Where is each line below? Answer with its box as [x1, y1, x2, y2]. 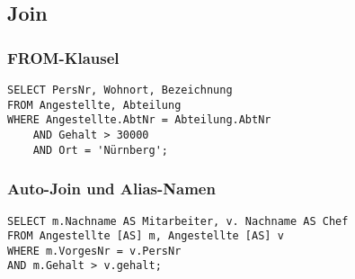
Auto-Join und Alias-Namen [7, 177, 216, 200]
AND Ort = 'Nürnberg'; [32, 143, 168, 157]
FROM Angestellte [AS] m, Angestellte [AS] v [7, 229, 284, 243]
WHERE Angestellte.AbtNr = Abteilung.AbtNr [7, 113, 271, 127]
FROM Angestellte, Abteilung [7, 98, 182, 112]
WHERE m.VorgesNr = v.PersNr [7, 244, 182, 257]
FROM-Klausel [7, 46, 120, 68]
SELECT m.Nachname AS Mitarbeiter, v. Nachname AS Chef [7, 214, 349, 228]
